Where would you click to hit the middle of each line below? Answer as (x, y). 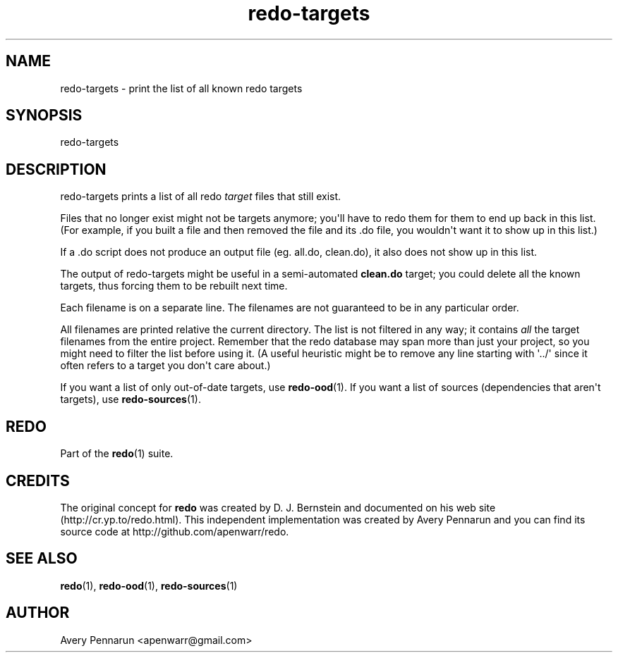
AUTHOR (38, 613)
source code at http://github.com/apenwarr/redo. (175, 531)
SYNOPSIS (44, 116)
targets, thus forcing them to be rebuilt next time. (174, 286)
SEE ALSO (42, 559)
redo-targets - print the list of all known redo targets (181, 88)
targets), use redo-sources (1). (131, 399)
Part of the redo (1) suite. (117, 454)
